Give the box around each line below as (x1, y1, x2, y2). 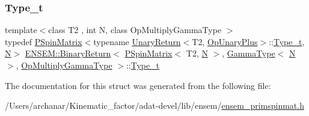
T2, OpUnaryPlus (192, 35, 258, 47)
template (5, 23, 37, 36)
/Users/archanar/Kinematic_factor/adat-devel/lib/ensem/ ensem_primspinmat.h (5, 99, 304, 112)
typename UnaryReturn (93, 35, 181, 47)
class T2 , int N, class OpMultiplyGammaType (48, 23, 222, 36)
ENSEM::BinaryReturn (25, 47, 111, 60)
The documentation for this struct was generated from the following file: (5, 79, 271, 91)
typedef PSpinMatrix (5, 35, 82, 47)
